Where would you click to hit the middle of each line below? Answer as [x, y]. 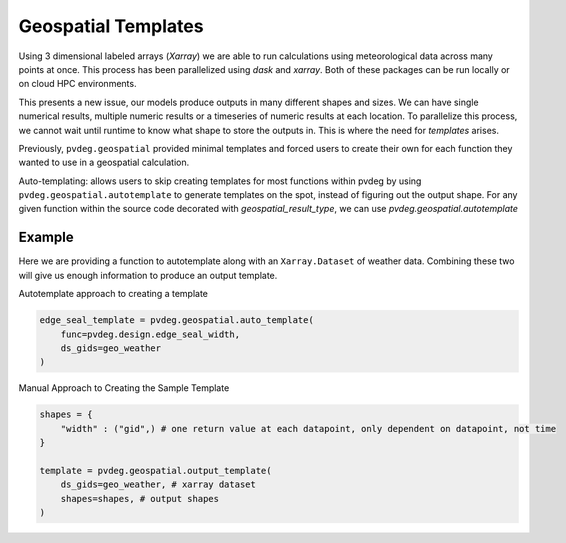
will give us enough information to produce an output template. [148, 275]
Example [46, 237]
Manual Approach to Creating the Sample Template [124, 388]
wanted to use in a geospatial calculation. [104, 162]
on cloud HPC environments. [77, 84]
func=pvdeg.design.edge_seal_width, [150, 334]
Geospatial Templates [111, 26]
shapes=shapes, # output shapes [140, 498]
